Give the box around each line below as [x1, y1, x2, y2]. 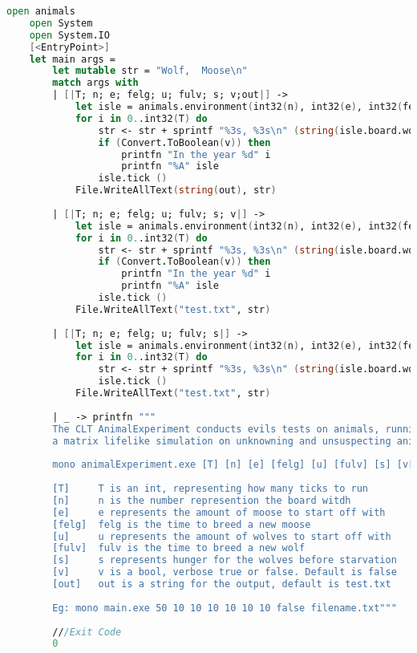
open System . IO [29, 29, 110, 41]
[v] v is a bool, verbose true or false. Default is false [52, 566, 397, 578]
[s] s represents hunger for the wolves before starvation [52, 554, 397, 566]
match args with [52, 77, 139, 89]
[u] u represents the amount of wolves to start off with [52, 530, 391, 542]
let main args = [29, 53, 116, 65]
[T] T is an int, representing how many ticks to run [52, 483, 369, 494]
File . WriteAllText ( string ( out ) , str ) [75, 185, 277, 197]
